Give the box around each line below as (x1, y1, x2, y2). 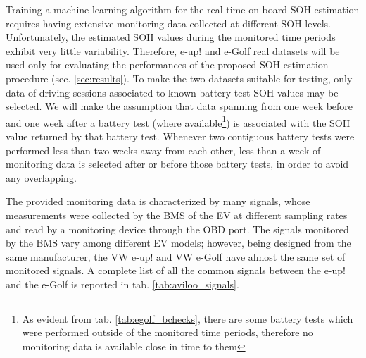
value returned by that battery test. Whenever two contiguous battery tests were (6, 129, 355, 143)
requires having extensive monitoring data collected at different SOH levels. (6, 16, 331, 30)
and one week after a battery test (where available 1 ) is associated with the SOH (6, 113, 351, 130)
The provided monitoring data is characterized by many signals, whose (6, 194, 310, 209)
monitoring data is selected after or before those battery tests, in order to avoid (6, 156, 349, 171)
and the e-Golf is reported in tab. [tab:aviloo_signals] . (6, 276, 239, 291)
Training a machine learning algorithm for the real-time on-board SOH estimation (6, 2, 360, 16)
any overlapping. (6, 170, 77, 185)
